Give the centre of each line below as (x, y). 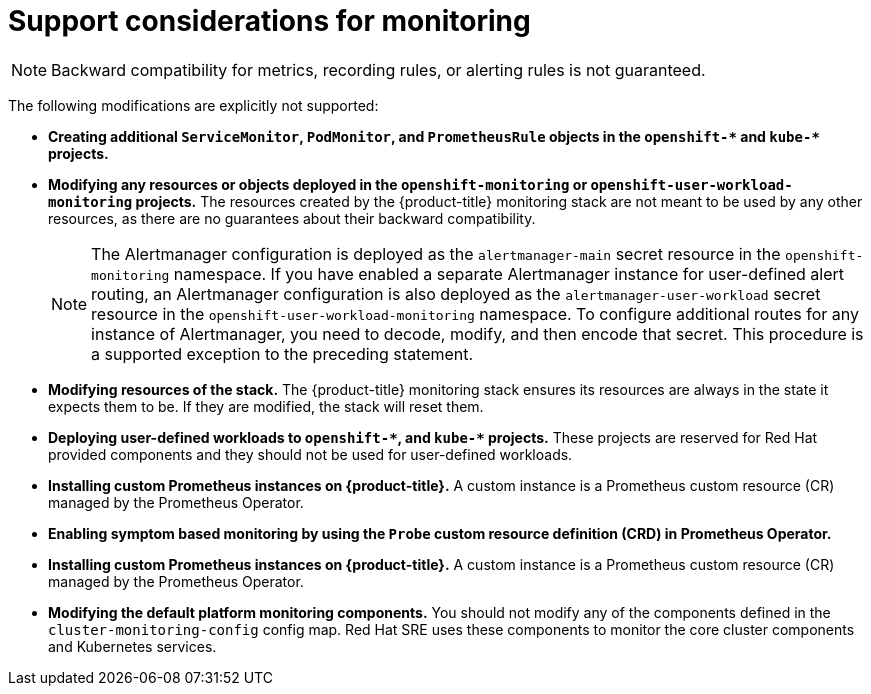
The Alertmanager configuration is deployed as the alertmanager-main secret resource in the (436, 253)
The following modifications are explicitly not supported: (193, 105)
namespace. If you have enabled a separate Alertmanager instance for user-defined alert (509, 273)
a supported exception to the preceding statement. (282, 353)
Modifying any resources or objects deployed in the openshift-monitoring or (318, 184)
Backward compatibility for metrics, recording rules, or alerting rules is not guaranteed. (378, 69)
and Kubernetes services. (132, 646)
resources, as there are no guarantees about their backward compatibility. (292, 218)
